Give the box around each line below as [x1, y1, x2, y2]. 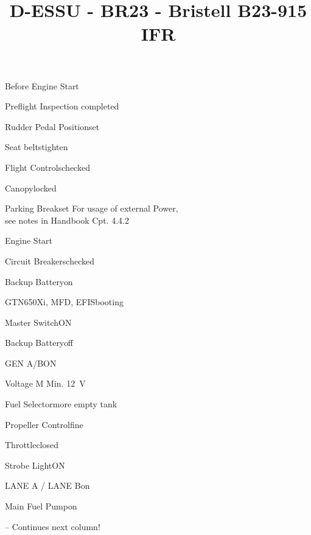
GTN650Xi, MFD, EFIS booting [5, 295, 124, 308]
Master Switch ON [5, 316, 72, 328]
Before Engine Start [5, 79, 79, 92]
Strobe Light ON [5, 458, 65, 471]
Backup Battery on [5, 275, 73, 288]
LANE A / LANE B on [5, 479, 90, 492]
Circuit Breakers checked [5, 254, 94, 267]
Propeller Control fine [5, 418, 83, 430]
